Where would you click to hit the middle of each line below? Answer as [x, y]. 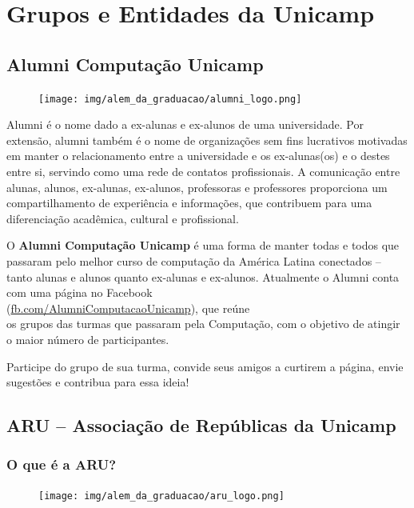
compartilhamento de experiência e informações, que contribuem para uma [189, 203]
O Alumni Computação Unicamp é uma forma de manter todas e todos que [203, 245]
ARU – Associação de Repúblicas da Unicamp [201, 425]
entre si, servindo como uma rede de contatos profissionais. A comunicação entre [203, 172]
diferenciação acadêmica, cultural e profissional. [123, 218]
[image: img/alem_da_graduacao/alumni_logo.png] [170, 99]
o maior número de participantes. [88, 339]
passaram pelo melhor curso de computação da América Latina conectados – [194, 260]
